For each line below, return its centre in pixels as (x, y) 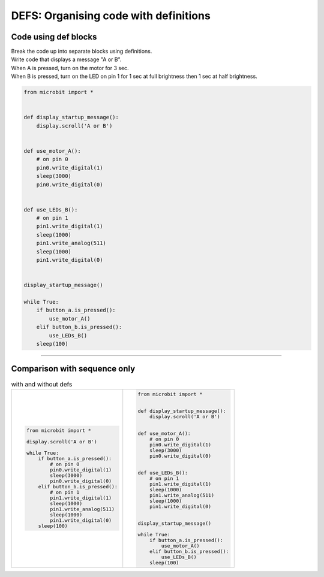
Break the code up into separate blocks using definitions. (82, 52)
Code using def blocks (54, 37)
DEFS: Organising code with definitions (111, 16)
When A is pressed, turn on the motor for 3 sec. (70, 68)
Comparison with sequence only (73, 369)
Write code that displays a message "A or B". (66, 59)
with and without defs (42, 384)
